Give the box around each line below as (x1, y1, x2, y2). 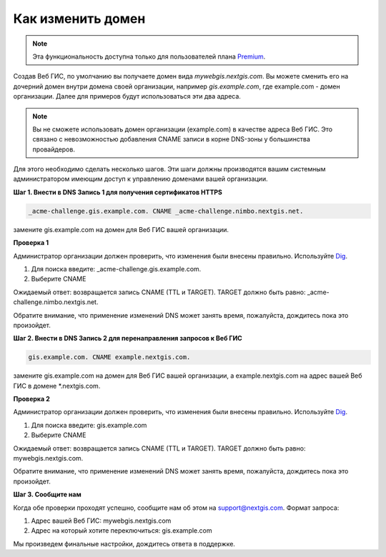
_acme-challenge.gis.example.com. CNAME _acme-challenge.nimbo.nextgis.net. (28, 207, 304, 215)
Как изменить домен (13, 11, 146, 26)
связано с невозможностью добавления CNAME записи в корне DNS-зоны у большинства (32, 135, 311, 144)
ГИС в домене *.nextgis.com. (13, 381, 101, 390)
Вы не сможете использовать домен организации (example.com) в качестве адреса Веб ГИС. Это (32, 125, 332, 134)
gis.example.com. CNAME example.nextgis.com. (28, 353, 191, 361)
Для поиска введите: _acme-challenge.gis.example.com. (31, 264, 202, 273)
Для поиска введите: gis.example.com (31, 421, 147, 429)
